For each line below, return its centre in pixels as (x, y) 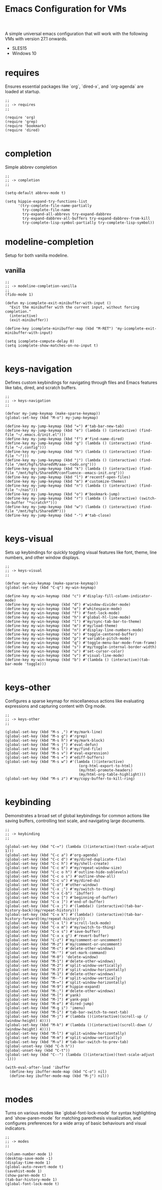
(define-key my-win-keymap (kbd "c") (43, 596)
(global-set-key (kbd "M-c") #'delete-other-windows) (60, 948)
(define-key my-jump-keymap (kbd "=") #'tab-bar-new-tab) (65, 426)
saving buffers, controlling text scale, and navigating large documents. (75, 821)
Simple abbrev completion (31, 167)
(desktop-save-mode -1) (29, 1158)
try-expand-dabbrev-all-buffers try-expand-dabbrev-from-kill (86, 219)
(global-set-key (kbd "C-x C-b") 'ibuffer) (50, 893)
